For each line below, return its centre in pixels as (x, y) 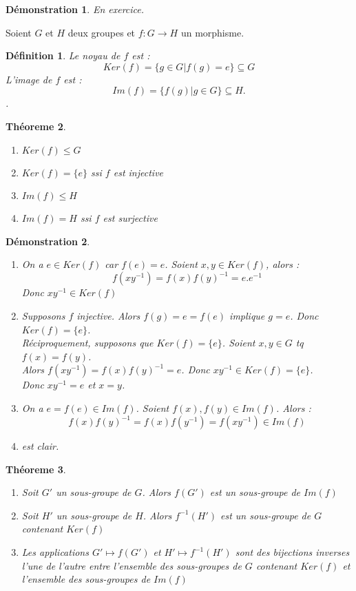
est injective (138, 172)
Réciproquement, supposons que (87, 343)
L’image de (29, 79)
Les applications (55, 552)
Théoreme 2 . (36, 126)
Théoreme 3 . (36, 469)
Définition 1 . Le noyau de (63, 55)
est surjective (130, 218)
